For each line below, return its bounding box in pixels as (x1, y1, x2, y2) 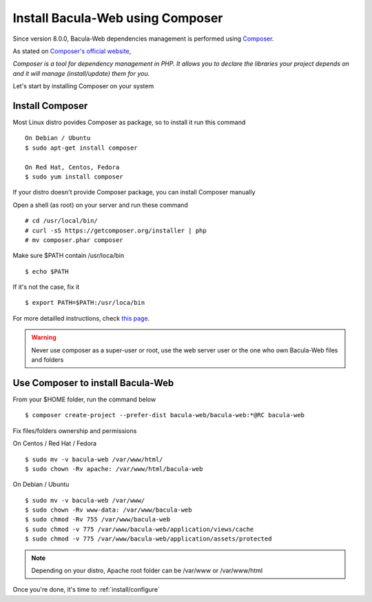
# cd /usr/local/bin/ (25, 217, 98, 225)
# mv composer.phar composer (25, 236, 123, 244)
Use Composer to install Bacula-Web (12, 377, 174, 389)
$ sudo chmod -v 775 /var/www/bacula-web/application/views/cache (25, 525, 254, 533)
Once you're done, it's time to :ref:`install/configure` (12, 585, 160, 594)
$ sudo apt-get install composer (25, 143, 138, 152)
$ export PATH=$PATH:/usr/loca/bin (25, 299, 145, 307)
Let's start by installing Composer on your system (12, 82, 154, 90)
